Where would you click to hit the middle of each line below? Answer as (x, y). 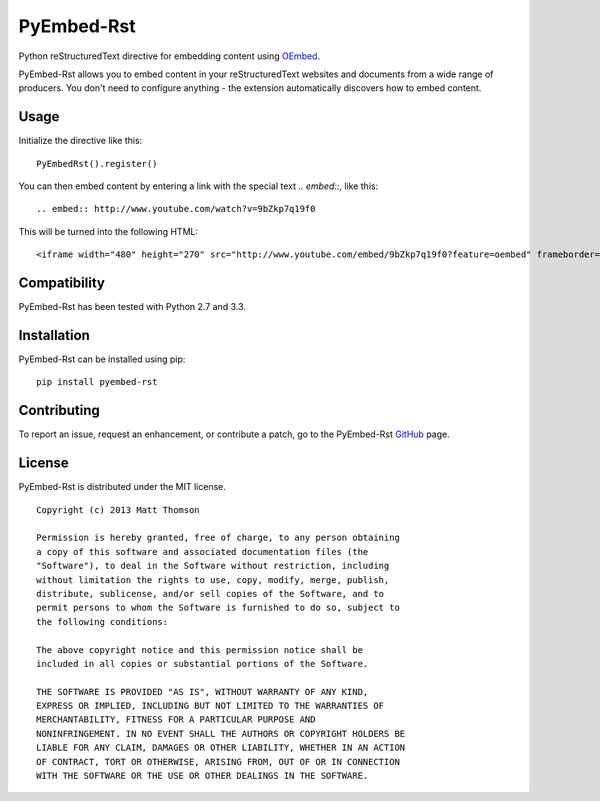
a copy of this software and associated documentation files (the (202, 551)
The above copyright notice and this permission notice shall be (200, 649)
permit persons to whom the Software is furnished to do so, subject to (218, 608)
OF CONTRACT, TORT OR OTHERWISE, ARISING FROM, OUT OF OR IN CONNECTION (218, 761)
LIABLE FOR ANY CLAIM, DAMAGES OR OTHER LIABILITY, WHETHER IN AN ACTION (221, 748)
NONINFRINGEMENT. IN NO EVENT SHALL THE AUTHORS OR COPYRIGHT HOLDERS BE (221, 733)
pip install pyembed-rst (97, 382)
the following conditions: (102, 621)
